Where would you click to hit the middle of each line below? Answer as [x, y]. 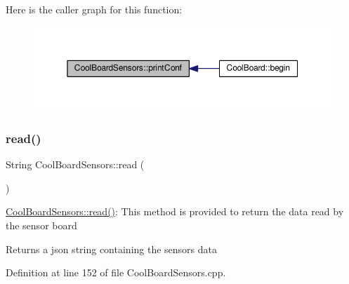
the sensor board [41, 225]
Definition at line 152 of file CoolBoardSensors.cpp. [116, 272]
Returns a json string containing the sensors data [112, 249]
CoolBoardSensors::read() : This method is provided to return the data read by [175, 211]
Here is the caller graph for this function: [94, 9]
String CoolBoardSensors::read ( [75, 164]
